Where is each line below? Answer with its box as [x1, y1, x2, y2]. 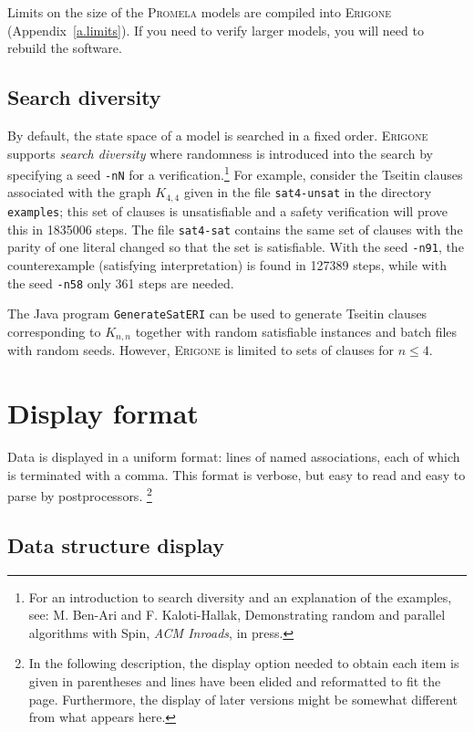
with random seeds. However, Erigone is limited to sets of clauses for [7, 340, 394, 360]
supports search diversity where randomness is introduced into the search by [7, 143, 433, 162]
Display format [7, 394, 199, 432]
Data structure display [7, 530, 224, 559]
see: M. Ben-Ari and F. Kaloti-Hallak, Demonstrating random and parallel [28, 605, 446, 624]
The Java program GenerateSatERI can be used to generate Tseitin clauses [7, 304, 428, 323]
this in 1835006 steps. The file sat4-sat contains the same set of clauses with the [7, 219, 463, 238]
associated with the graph [7, 183, 151, 202]
